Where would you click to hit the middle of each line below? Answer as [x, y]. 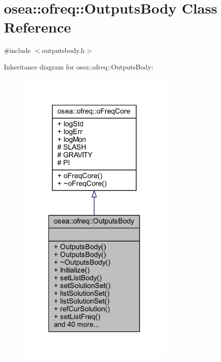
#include [17, 50]
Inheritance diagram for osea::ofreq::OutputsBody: [79, 66]
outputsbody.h [63, 50]
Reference [38, 27]
